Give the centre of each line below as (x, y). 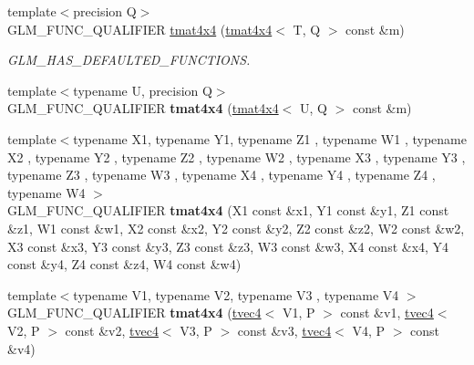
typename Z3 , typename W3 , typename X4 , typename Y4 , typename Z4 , (222, 175)
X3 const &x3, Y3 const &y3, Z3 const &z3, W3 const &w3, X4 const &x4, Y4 (228, 246)
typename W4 (46, 192)
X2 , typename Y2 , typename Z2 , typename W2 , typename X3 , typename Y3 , (237, 156)
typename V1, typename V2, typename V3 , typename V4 (236, 294)
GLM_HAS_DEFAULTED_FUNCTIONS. (129, 60)
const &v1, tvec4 (387, 313)
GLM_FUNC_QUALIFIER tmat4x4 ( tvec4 (134, 313)
